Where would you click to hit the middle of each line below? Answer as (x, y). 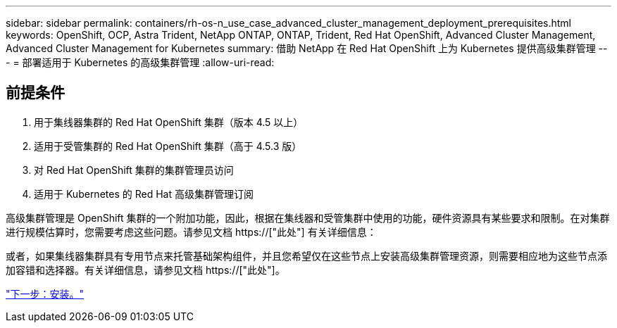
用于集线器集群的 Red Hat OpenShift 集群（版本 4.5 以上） (169, 122)
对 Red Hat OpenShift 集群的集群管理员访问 (134, 170)
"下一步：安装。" (45, 294)
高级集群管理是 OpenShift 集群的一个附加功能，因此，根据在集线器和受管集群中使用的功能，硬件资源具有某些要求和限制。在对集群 (308, 217)
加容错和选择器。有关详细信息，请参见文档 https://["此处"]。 (145, 270)
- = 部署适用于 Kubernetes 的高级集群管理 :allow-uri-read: (140, 62)
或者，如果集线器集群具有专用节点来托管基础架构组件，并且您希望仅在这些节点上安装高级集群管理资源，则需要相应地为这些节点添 (306, 256)
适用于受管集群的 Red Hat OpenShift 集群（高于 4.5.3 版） (168, 146)
